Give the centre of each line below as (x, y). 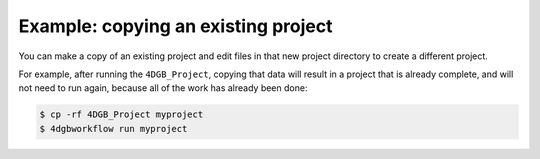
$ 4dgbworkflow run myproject (113, 128)
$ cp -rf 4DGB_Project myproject (121, 114)
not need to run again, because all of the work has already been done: (163, 88)
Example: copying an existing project (175, 26)
